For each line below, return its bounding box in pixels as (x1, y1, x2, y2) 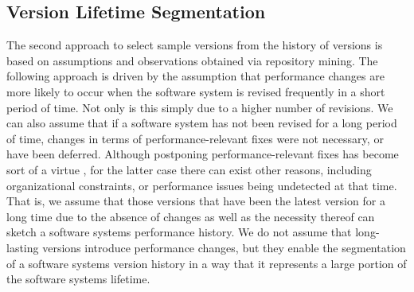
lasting (6, 239, 39, 255)
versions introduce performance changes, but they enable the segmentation (42, 239, 406, 255)
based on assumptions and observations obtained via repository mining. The (6, 52, 378, 68)
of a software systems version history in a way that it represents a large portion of (6, 255, 407, 271)
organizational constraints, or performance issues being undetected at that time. (6, 177, 397, 193)
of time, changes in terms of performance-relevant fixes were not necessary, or (6, 130, 384, 146)
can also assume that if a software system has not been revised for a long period (6, 115, 397, 131)
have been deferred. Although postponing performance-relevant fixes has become (6, 146, 399, 162)
